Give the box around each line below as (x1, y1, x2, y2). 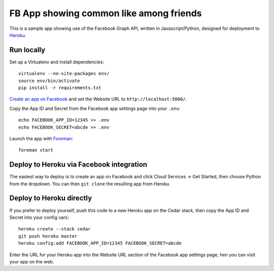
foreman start (18, 147, 53, 153)
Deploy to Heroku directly (9, 194, 92, 203)
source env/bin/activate (18, 78, 80, 84)
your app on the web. (9, 258, 54, 264)
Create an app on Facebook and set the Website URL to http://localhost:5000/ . (9, 96, 187, 102)
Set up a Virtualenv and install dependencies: (9, 59, 104, 65)
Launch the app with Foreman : (9, 135, 73, 141)
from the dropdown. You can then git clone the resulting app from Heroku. (9, 180, 170, 187)
